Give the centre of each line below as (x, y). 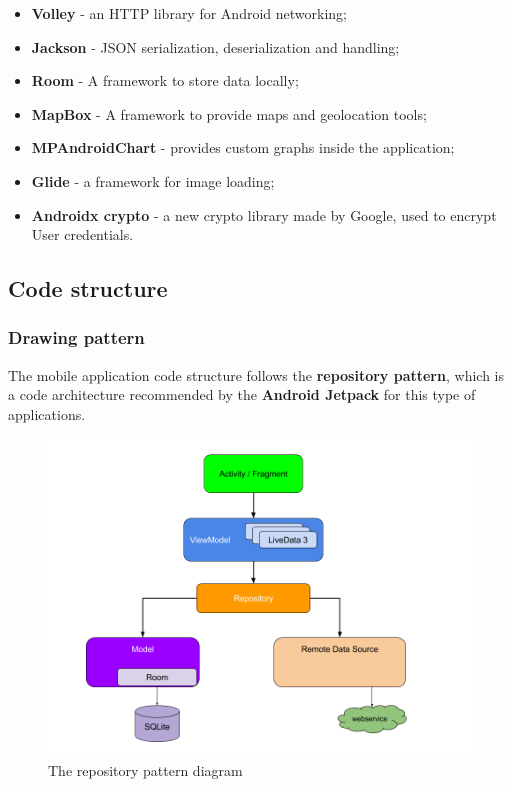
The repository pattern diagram (145, 770)
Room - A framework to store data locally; (165, 80)
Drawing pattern (76, 337)
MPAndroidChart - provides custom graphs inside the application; (243, 147)
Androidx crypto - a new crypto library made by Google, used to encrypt (264, 214)
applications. (47, 413)
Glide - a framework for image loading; (153, 180)
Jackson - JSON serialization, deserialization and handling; (215, 46)
